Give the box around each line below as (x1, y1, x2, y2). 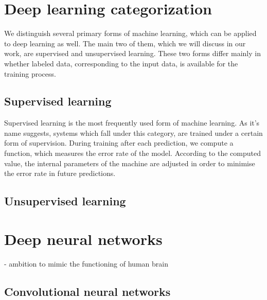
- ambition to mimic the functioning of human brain (4, 258, 168, 269)
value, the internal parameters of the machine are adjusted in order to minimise (4, 157, 255, 168)
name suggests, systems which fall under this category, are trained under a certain (4, 127, 263, 138)
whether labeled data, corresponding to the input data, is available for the (4, 58, 238, 68)
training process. (4, 68, 56, 79)
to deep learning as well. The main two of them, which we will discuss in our (4, 38, 246, 48)
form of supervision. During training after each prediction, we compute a (4, 137, 234, 148)
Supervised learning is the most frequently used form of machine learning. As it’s (4, 117, 260, 128)
